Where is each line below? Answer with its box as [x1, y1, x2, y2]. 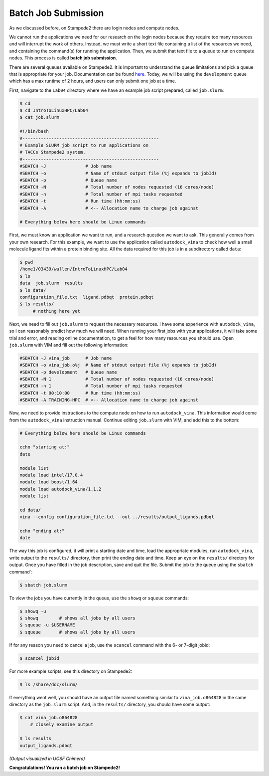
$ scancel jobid [19, 655, 60, 661]
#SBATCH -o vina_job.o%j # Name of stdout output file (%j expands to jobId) [19, 362, 217, 368]
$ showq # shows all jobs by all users [19, 615, 135, 621]
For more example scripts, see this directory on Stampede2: [9, 668, 133, 674]
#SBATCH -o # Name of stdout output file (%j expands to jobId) [19, 170, 217, 176]
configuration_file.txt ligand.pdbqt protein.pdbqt [19, 294, 154, 300]
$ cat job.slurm [19, 115, 60, 120]
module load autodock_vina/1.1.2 [19, 486, 102, 492]
